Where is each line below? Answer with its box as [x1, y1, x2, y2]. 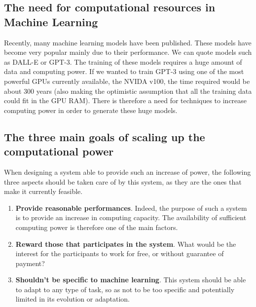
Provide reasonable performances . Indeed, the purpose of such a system [15, 202, 247, 213]
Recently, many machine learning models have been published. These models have [4, 37, 252, 47]
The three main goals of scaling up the [4, 129, 205, 144]
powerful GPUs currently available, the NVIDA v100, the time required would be [4, 76, 250, 86]
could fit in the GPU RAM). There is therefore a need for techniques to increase [4, 95, 247, 106]
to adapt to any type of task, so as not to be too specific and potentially [15, 284, 235, 294]
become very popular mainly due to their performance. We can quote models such [4, 47, 252, 57]
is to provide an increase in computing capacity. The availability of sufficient [15, 212, 247, 223]
